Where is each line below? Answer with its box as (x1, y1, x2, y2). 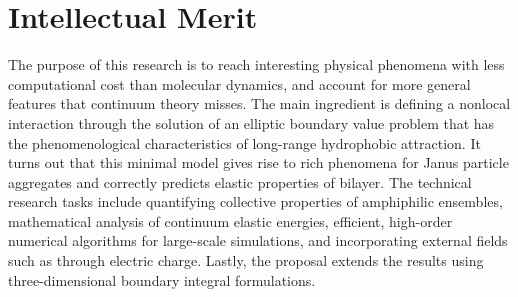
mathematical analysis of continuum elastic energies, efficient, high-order (8, 210, 453, 231)
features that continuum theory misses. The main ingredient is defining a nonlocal (8, 93, 511, 114)
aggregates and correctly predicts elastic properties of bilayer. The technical (8, 171, 472, 192)
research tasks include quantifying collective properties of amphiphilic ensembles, (8, 191, 503, 212)
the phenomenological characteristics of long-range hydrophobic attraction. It (8, 132, 481, 153)
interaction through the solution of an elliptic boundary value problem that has (8, 112, 495, 133)
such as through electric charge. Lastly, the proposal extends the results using (8, 250, 484, 271)
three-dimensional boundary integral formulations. (8, 269, 316, 290)
